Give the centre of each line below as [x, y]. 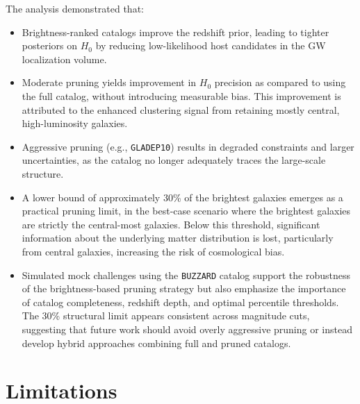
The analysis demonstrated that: [75, 8]
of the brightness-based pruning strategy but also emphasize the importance [184, 288]
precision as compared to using [280, 82]
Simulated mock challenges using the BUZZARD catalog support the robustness [186, 275]
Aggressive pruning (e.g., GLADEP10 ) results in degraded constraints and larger [188, 146]
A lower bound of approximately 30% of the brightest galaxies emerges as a [182, 197]
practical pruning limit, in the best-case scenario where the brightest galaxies [186, 211]
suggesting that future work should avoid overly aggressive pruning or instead [187, 329]
